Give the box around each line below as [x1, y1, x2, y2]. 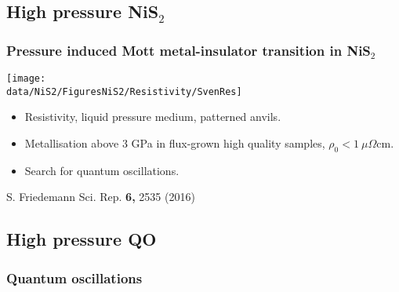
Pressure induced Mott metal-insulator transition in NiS [6, 40, 371, 60]
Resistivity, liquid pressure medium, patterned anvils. [24, 108, 281, 125]
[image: [6, 73, 46, 84]
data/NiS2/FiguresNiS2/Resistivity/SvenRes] [6, 86, 242, 97]
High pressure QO [6, 227, 157, 251]
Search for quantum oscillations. [24, 162, 180, 178]
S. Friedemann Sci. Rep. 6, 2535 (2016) [6, 188, 195, 205]
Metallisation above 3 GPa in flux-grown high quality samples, [24, 134, 325, 151]
